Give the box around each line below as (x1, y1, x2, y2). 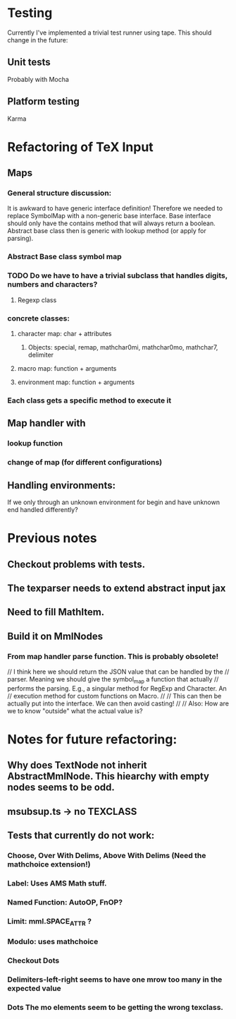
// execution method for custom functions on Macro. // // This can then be (7, 691, 222, 700)
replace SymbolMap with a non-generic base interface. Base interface (7, 212, 211, 220)
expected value (7, 983, 61, 993)
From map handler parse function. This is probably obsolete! (7, 651, 219, 661)
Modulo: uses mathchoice (7, 937, 99, 946)
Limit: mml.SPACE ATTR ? (7, 916, 92, 928)
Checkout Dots (7, 955, 60, 965)
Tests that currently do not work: (7, 830, 155, 842)
